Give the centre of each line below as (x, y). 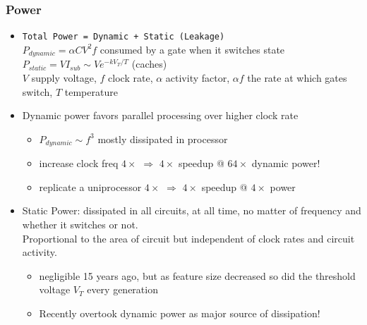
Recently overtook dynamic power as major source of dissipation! (180, 313)
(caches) (149, 64)
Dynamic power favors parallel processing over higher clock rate (160, 115)
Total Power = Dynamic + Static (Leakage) (124, 37)
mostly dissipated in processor (163, 139)
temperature (91, 91)
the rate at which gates (297, 77)
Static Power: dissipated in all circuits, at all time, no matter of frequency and (192, 210)
